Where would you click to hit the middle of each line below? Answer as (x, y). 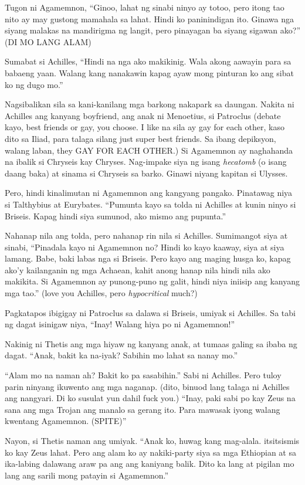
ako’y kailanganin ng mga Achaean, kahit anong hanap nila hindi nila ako (138, 269)
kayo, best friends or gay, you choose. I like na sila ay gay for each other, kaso (145, 127)
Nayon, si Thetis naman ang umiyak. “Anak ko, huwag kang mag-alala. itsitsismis (152, 440)
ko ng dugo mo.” (34, 84)
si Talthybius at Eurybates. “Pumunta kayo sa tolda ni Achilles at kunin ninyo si (150, 204)
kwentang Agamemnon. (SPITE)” (66, 421)
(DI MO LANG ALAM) (48, 41)
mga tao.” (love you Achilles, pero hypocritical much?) (101, 293)
